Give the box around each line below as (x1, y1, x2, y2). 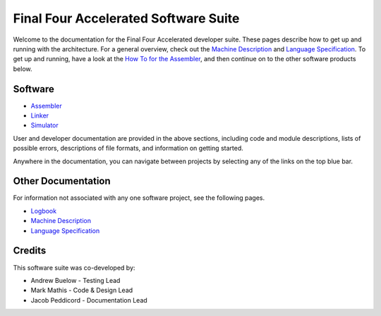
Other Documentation (13, 175, 111, 187)
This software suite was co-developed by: (13, 263, 135, 272)
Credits (13, 245, 47, 257)
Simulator (30, 121, 59, 129)
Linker (30, 111, 49, 120)
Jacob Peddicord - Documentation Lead (30, 296, 147, 304)
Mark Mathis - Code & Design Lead (30, 286, 133, 295)
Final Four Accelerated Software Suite (13, 11, 240, 26)
